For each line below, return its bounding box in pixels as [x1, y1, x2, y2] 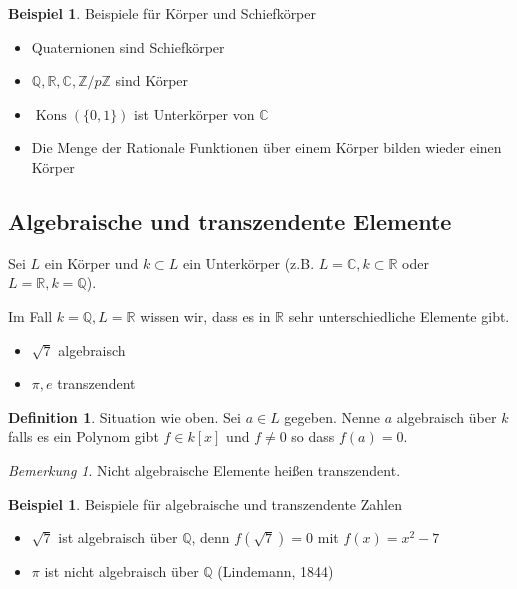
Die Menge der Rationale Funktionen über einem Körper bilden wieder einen [31, 137, 502, 158]
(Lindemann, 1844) [217, 561, 334, 582]
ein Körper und [44, 252, 139, 273]
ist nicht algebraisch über [44, 561, 199, 582]
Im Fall [8, 305, 53, 326]
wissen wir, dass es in [140, 305, 271, 326]
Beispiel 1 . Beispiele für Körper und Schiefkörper [8, 3, 316, 23]
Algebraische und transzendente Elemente [8, 205, 452, 236]
